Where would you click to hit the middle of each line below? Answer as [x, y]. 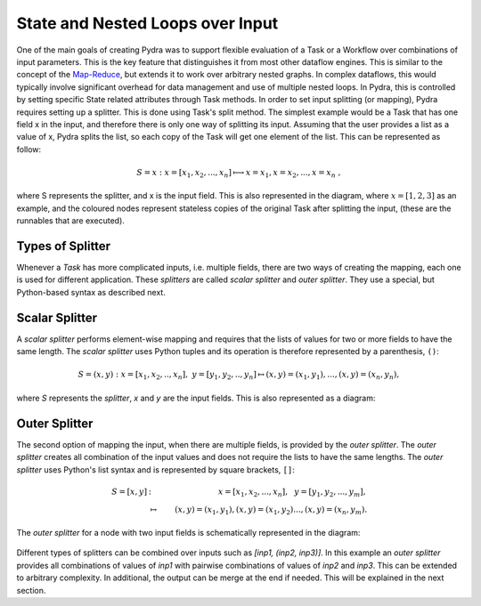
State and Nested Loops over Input [147, 23]
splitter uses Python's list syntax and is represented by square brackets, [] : [156, 469]
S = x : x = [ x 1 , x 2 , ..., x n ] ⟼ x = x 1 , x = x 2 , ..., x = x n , [239, 174]
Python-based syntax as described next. [91, 292]
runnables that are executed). [70, 221]
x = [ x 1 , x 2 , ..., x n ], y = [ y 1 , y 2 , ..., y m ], [292, 492]
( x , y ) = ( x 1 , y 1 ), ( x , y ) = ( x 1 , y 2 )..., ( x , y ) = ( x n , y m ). [271, 510]
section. [31, 590]
